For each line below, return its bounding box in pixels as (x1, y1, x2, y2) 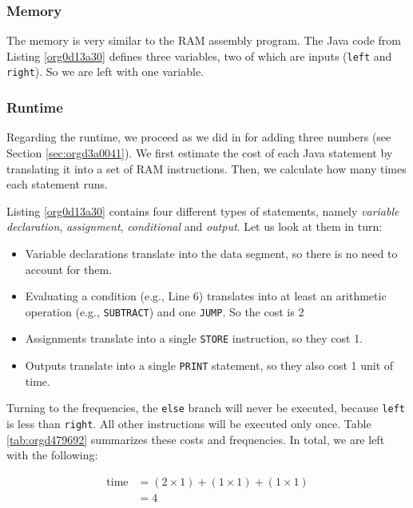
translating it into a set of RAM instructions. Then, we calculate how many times (6, 160, 407, 177)
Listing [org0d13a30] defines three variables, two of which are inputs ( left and (6, 47, 392, 64)
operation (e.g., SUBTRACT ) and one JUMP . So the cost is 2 (25, 303, 304, 319)
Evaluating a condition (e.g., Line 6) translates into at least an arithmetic (25, 288, 387, 304)
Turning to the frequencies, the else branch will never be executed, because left (6, 399, 405, 416)
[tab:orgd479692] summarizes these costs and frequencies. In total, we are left (6, 431, 385, 447)
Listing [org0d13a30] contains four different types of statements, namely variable (6, 202, 399, 219)
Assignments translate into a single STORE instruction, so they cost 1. (25, 330, 363, 347)
